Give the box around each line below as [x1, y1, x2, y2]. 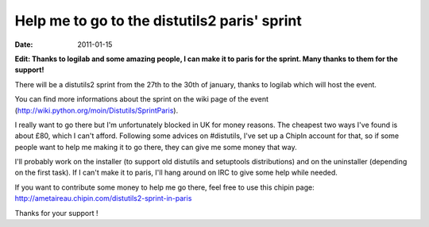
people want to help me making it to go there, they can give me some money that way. [14, 142, 297, 152]
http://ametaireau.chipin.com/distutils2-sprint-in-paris [14, 194, 192, 203]
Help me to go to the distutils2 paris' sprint [14, 12, 302, 29]
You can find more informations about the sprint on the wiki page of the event [14, 94, 269, 104]
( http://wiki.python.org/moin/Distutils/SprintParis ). [14, 106, 179, 115]
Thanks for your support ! [14, 208, 99, 217]
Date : [14, 40, 33, 49]
